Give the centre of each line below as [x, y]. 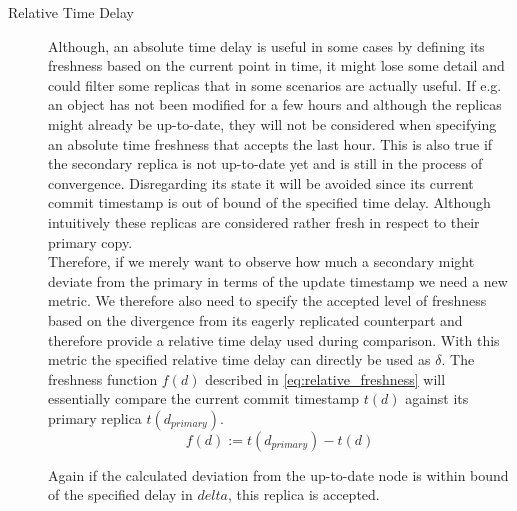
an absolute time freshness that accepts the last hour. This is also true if [270, 143]
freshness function [103, 378]
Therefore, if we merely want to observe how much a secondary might [261, 261]
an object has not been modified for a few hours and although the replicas [275, 104]
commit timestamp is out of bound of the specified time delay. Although [269, 202]
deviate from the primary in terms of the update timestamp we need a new [278, 280]
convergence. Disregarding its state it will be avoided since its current [261, 182]
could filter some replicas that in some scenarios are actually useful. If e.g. [275, 84]
